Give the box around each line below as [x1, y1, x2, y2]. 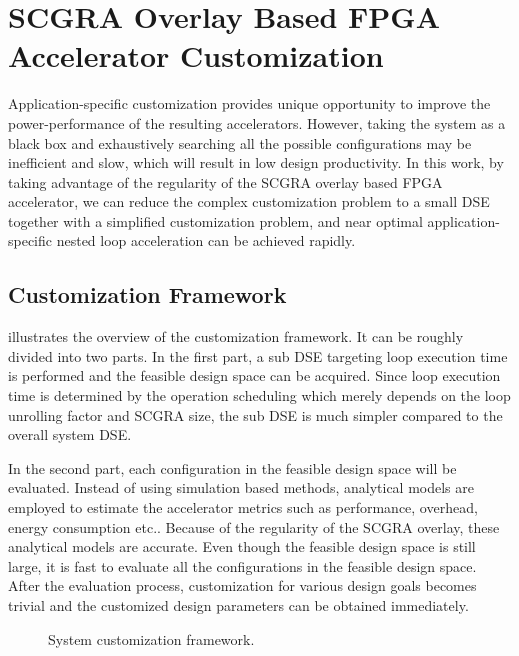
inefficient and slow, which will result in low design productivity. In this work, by [8, 152, 504, 173]
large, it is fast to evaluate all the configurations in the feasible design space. [8, 555, 477, 576]
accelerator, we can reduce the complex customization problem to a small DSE [8, 191, 490, 212]
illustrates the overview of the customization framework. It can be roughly [8, 326, 464, 347]
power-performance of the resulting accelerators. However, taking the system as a [8, 112, 506, 133]
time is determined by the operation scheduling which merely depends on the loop [8, 385, 511, 406]
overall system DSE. [8, 424, 132, 445]
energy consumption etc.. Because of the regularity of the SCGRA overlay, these [8, 516, 500, 537]
